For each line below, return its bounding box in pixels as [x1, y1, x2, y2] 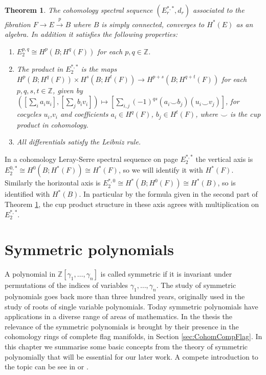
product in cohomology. [16, 119, 88, 130]
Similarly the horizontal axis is [5, 177, 101, 188]
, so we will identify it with [118, 164, 203, 175]
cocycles [16, 109, 41, 119]
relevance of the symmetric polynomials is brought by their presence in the [5, 321, 239, 331]
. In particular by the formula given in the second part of [79, 189, 258, 199]
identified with [5, 189, 50, 199]
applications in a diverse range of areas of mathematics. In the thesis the [5, 311, 233, 322]
